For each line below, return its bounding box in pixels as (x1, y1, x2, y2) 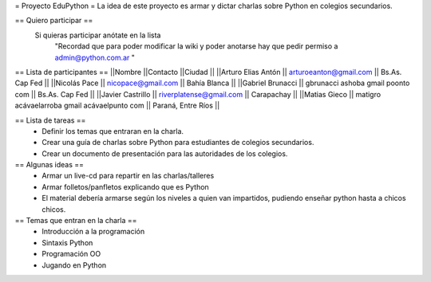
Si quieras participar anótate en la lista (34, 30, 161, 40)
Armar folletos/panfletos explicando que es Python (42, 182, 209, 191)
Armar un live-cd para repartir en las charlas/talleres (42, 171, 215, 181)
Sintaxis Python (42, 237, 93, 247)
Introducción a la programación (42, 227, 145, 237)
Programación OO (42, 249, 101, 259)
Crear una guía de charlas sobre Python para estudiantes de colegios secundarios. (42, 138, 314, 147)
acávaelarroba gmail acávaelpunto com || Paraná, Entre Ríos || (14, 100, 220, 111)
